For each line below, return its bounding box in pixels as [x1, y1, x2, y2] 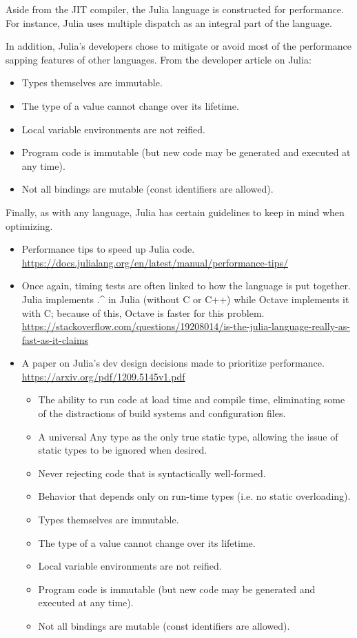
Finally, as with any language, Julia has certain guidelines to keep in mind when [6, 204, 345, 219]
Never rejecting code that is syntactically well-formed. [38, 465, 266, 480]
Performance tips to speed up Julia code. [21, 242, 195, 256]
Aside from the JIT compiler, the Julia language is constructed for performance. [6, 2, 344, 16]
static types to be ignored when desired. [38, 443, 207, 457]
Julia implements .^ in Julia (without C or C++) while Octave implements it [21, 291, 349, 306]
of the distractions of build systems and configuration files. [38, 406, 286, 420]
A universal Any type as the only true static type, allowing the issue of [38, 429, 338, 443]
